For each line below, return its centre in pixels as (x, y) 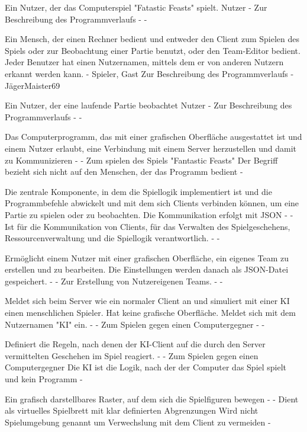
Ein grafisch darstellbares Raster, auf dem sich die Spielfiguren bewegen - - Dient (152, 399)
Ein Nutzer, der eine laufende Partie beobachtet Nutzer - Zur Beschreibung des (148, 105)
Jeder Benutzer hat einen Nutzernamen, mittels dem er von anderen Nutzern (144, 62)
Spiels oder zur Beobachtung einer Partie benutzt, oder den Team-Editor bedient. (153, 50)
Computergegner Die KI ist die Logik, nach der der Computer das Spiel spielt (146, 367)
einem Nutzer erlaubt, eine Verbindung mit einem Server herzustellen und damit (151, 148)
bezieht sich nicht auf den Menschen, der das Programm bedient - (124, 172)
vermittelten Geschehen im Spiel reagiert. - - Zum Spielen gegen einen (132, 355)
